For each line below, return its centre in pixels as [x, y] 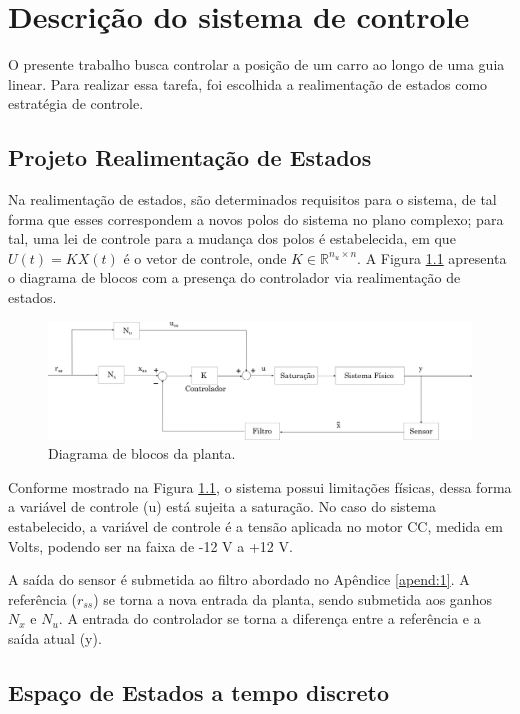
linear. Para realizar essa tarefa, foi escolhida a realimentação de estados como [248, 83]
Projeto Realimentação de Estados [190, 157]
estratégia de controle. [76, 103]
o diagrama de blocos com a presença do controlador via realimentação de [234, 277]
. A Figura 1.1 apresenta [432, 257]
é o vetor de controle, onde [205, 257]
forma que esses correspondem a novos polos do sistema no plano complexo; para [256, 218]
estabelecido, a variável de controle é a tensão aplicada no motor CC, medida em [255, 526]
